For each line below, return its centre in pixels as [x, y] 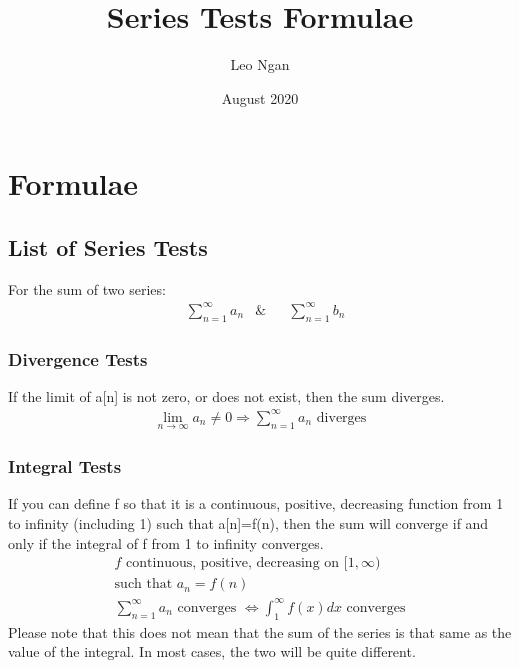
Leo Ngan [260, 64]
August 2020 [260, 97]
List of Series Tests [108, 246]
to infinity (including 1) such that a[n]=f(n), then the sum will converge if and [248, 523]
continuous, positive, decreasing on [233, 563]
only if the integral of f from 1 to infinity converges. [166, 542]
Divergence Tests [78, 358]
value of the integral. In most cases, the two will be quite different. [212, 651]
